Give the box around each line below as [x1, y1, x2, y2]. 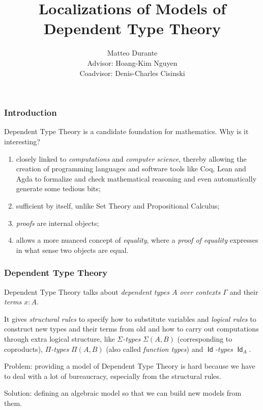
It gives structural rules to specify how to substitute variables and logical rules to [4, 313, 256, 324]
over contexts [180, 286, 221, 297]
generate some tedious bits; [16, 183, 101, 194]
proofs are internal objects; [16, 217, 99, 228]
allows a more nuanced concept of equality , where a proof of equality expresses [16, 235, 258, 245]
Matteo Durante [107, 47, 158, 58]
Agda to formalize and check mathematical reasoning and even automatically [16, 173, 257, 184]
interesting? [4, 136, 40, 146]
